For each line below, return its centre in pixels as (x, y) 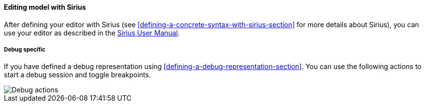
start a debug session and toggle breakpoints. (78, 75)
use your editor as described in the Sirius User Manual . (92, 33)
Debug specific (25, 50)
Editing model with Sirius (45, 7)
